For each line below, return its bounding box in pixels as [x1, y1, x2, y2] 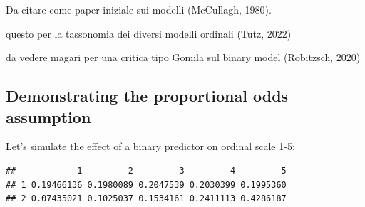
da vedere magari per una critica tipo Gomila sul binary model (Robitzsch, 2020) [6, 50, 361, 65]
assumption [6, 105, 91, 127]
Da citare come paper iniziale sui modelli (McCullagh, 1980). [6, 2, 272, 16]
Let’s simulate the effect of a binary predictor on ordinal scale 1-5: [6, 139, 295, 154]
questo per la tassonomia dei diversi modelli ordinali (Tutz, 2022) [6, 26, 292, 41]
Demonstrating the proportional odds [6, 85, 289, 107]
